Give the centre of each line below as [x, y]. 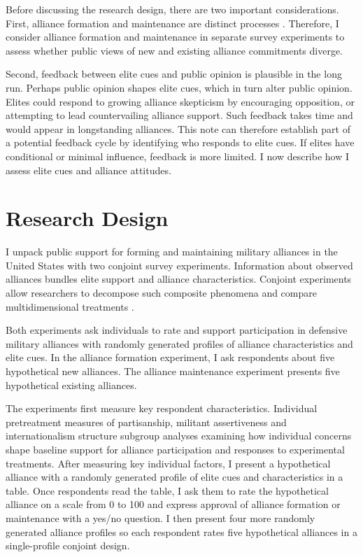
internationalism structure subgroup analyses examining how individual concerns [179, 436]
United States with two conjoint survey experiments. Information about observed [179, 265]
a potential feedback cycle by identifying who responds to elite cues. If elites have [180, 142]
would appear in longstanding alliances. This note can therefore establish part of [178, 128]
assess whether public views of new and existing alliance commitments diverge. [175, 50]
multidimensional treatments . [70, 306]
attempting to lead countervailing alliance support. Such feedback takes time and [179, 115]
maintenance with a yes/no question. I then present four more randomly [161, 517]
